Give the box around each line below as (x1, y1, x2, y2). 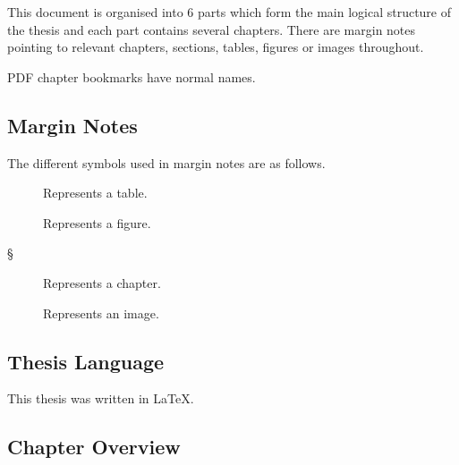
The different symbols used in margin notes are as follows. (7, 153, 326, 172)
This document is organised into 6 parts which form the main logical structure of (7, 3, 452, 21)
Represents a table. (43, 183, 148, 202)
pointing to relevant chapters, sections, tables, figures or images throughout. (7, 38, 424, 56)
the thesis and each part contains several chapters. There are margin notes (7, 20, 416, 38)
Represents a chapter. (43, 273, 161, 292)
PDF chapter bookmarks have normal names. (7, 67, 256, 86)
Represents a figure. (43, 213, 151, 232)
